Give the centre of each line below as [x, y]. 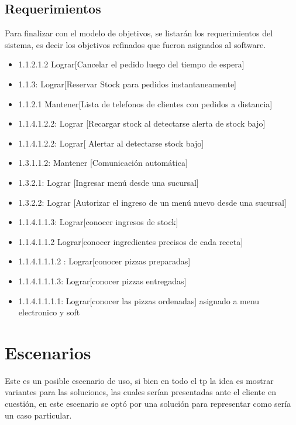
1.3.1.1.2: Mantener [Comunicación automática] [103, 163]
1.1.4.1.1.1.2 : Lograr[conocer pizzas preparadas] [104, 261]
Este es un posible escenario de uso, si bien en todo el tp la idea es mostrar [139, 380]
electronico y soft [49, 312]
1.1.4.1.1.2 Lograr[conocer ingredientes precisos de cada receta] [131, 241]
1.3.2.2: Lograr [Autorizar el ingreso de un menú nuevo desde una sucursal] [152, 202]
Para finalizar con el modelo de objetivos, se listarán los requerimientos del [139, 33]
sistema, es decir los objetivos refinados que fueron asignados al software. [135, 44]
